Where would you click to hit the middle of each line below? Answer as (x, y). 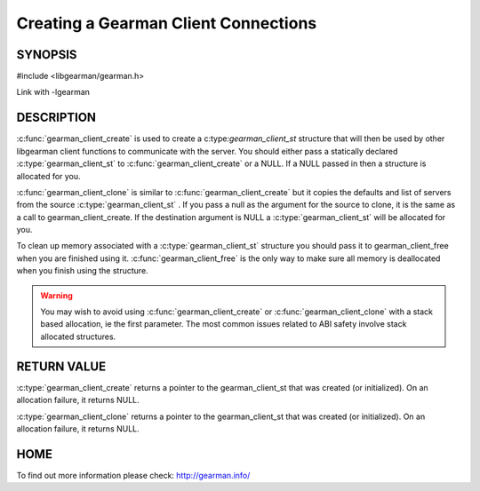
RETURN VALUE (61, 366)
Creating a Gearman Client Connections (167, 23)
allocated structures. (78, 337)
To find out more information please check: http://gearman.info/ (133, 475)
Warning (56, 295)
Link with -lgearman (53, 92)
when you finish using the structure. (82, 271)
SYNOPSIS (47, 55)
